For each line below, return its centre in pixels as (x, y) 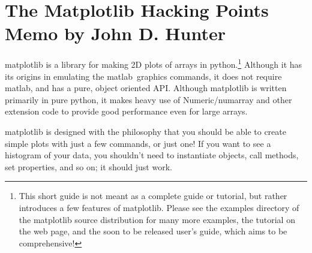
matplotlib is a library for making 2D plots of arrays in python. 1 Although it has (154, 63)
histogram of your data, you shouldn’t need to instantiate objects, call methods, (152, 155)
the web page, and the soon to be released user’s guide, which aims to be (153, 231)
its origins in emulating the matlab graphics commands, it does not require (143, 76)
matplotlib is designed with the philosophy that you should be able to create (145, 131)
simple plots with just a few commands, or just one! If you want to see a (138, 143)
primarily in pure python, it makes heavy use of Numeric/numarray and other (148, 99)
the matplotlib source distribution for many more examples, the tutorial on (157, 219)
